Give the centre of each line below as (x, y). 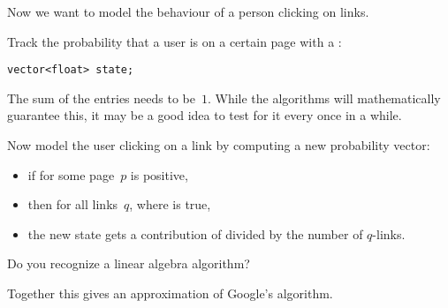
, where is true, (170, 204)
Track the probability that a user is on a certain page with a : (175, 41)
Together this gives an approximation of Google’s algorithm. (170, 293)
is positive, (159, 174)
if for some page (71, 174)
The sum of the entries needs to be (101, 98)
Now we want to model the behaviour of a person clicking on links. (188, 11)
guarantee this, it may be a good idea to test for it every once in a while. (205, 115)
